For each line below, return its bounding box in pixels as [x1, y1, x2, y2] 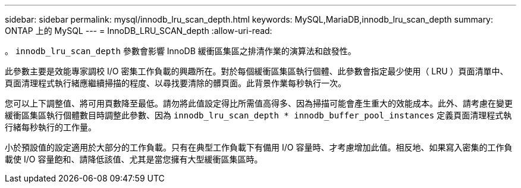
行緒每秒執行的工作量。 [5, 122, 96, 132]
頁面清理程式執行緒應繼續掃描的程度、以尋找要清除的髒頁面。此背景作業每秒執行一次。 [5, 78, 346, 88]
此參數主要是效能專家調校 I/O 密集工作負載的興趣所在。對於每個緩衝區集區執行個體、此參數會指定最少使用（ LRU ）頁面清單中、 [5, 66, 509, 76]
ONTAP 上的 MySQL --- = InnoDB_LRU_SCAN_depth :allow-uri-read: [5, 26, 272, 36]
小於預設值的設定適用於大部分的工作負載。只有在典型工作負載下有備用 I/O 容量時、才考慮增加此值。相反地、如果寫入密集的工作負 [5, 142, 513, 152]
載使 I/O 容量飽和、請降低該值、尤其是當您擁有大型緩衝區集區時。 [5, 154, 263, 164]
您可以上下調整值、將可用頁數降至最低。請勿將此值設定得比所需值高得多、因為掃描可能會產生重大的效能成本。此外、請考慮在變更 [5, 98, 513, 108]
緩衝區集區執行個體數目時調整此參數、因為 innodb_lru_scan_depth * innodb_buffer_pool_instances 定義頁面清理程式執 [5, 110, 512, 120]
